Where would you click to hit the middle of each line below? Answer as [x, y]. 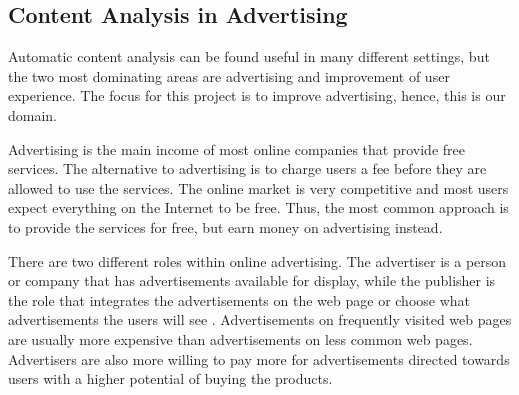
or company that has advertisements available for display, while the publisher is [252, 280]
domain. [33, 114]
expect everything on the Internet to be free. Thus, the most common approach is [258, 207]
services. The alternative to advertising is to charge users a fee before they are [247, 168]
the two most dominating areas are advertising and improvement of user [229, 75]
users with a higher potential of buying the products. [170, 378]
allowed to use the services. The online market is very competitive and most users [258, 187]
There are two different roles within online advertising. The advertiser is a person [257, 260]
